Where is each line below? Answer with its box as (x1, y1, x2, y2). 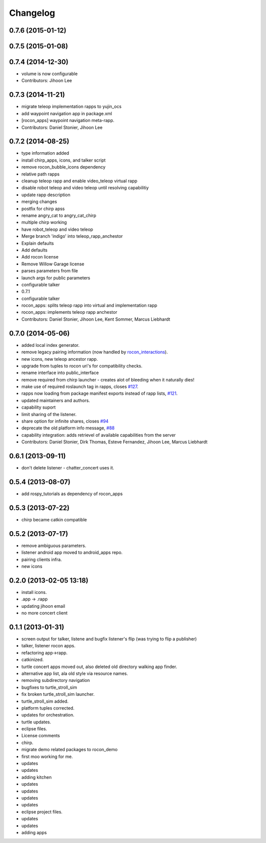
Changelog (9, 7, 55, 18)
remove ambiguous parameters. (21, 543, 86, 548)
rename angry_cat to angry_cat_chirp (21, 212, 97, 218)
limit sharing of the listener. (21, 411, 77, 417)
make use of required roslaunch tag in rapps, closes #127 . (21, 383, 139, 390)
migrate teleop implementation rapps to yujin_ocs (21, 104, 122, 110)
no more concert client (21, 610, 68, 616)
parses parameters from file (21, 268, 78, 274)
